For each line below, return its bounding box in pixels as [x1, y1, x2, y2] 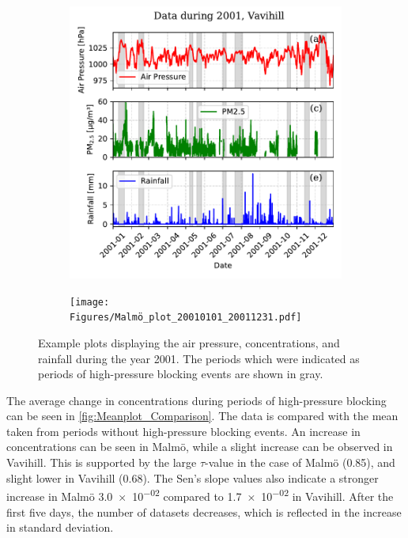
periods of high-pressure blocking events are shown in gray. [38, 366, 323, 382]
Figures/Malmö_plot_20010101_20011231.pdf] [70, 312, 302, 324]
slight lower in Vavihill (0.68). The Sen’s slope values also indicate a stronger [6, 469, 379, 486]
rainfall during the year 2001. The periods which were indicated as [38, 350, 360, 366]
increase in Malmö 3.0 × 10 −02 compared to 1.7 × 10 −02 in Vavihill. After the [6, 486, 394, 504]
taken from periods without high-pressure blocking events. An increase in [6, 422, 361, 439]
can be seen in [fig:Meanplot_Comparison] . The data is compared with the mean [6, 407, 399, 424]
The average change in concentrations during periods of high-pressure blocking [6, 392, 387, 408]
